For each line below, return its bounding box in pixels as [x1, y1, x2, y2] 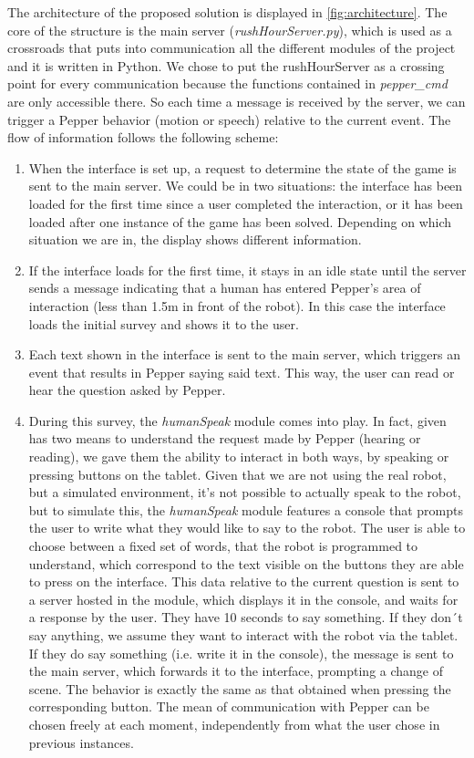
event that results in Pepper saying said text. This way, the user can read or [28, 362, 455, 381]
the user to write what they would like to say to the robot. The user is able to [28, 518, 466, 537]
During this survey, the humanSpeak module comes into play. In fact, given [28, 410, 447, 430]
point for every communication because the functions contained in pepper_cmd [7, 74, 448, 93]
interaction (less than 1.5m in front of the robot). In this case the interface [28, 296, 446, 315]
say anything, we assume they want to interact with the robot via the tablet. [28, 626, 459, 644]
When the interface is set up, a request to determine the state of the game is [28, 158, 457, 177]
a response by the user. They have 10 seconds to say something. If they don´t [28, 607, 463, 627]
